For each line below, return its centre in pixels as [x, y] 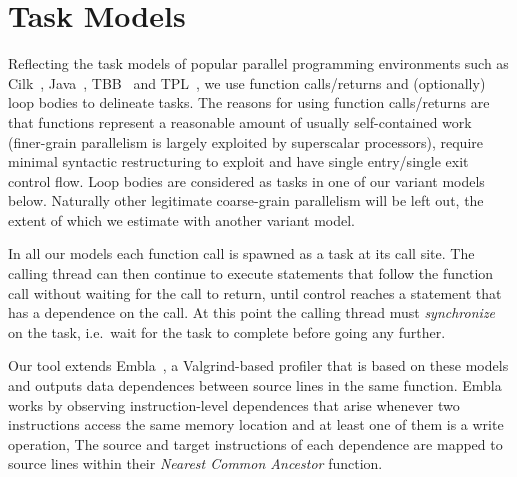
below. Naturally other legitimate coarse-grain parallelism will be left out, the [246, 200]
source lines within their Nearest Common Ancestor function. [195, 463]
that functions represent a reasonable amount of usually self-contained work [240, 121]
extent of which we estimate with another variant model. [182, 219]
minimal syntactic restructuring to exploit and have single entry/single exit [238, 161]
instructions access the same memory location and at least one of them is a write [256, 424]
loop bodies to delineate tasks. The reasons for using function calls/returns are [249, 102]
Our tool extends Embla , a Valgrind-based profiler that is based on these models [258, 365]
